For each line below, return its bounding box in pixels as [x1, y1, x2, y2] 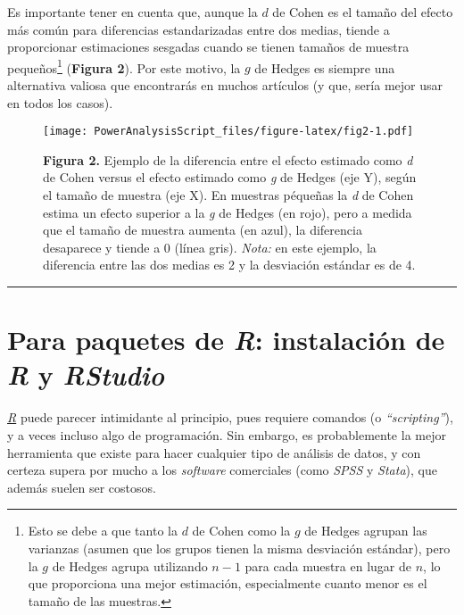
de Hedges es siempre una [254, 58, 395, 77]
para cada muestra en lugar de [244, 556, 412, 575]
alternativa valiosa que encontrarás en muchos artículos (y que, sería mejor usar [7, 76, 443, 95]
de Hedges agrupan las [304, 521, 427, 540]
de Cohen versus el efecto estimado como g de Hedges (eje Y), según [43, 168, 417, 187]
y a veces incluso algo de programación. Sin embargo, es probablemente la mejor [7, 425, 446, 444]
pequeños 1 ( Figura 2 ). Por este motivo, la [7, 55, 241, 77]
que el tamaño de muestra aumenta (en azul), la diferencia [43, 220, 362, 239]
